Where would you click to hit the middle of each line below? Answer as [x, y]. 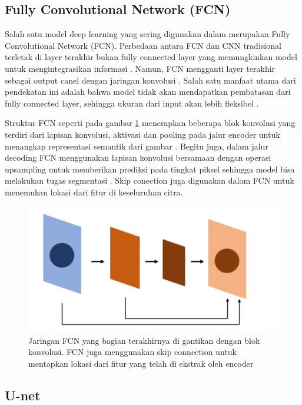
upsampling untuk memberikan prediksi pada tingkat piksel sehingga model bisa [150, 169]
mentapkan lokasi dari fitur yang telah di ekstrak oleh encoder [141, 363]
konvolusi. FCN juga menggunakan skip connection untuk [132, 352]
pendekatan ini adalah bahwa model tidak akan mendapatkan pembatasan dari [148, 92]
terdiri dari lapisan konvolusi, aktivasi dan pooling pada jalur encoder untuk [142, 134]
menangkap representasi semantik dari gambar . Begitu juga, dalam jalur [137, 146]
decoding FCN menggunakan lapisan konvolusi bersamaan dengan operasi [138, 157]
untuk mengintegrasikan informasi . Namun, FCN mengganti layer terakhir [140, 68]
